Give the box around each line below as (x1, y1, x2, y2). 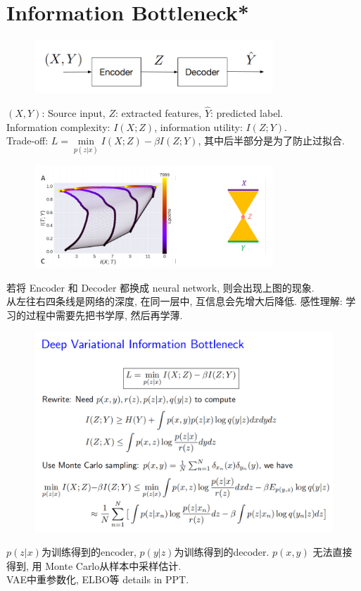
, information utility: (154, 119, 243, 134)
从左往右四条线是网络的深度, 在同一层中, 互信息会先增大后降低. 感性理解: (6, 294, 343, 309)
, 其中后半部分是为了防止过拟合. (198, 133, 345, 148)
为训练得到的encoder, (41, 545, 137, 559)
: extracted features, (115, 105, 202, 120)
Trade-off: (6, 133, 49, 148)
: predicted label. (210, 105, 284, 120)
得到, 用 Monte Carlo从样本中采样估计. (6, 558, 182, 573)
